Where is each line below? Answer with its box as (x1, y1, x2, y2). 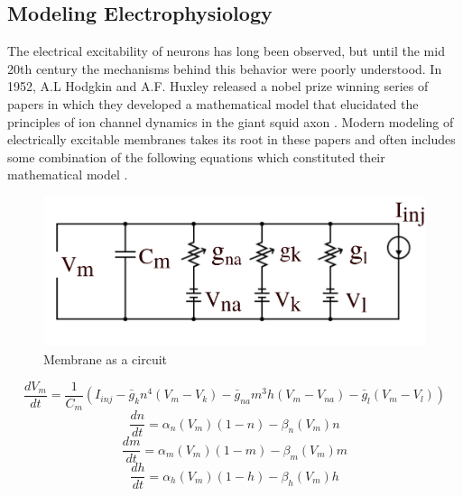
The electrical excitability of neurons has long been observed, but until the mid (7, 41, 445, 60)
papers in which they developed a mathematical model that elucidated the (7, 94, 419, 113)
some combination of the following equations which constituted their (7, 147, 385, 166)
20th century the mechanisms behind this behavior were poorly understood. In (7, 59, 442, 78)
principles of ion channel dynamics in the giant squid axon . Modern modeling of (7, 112, 454, 131)
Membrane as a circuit (43, 350, 168, 369)
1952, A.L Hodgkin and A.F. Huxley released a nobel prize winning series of (7, 77, 429, 96)
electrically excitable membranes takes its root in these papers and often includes (7, 130, 456, 149)
